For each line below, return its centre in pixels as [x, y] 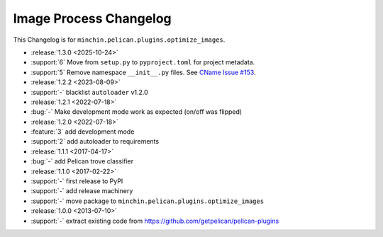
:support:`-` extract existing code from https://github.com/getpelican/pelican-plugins [155, 221]
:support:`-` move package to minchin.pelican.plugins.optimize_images [148, 201]
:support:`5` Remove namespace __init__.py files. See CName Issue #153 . [143, 72]
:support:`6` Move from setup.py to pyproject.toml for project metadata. [143, 62]
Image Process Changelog [92, 18]
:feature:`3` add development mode [83, 132]
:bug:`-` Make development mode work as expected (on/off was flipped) [137, 112]
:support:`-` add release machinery [82, 191]
